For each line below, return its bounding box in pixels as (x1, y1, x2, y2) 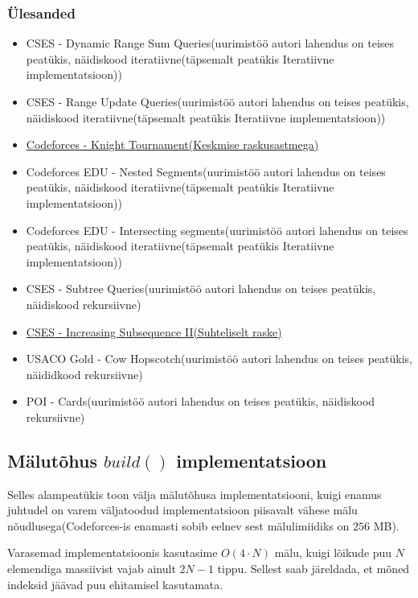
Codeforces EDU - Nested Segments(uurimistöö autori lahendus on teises (26, 163, 386, 179)
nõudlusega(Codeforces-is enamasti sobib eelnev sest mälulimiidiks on (7, 517, 350, 534)
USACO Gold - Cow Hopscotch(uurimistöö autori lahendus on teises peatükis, (26, 350, 412, 367)
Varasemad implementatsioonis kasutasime (7, 544, 218, 561)
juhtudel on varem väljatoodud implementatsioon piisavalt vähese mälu (7, 501, 358, 518)
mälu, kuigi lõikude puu (274, 544, 392, 561)
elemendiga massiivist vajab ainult (7, 560, 176, 577)
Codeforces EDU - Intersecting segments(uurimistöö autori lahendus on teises (26, 221, 408, 238)
